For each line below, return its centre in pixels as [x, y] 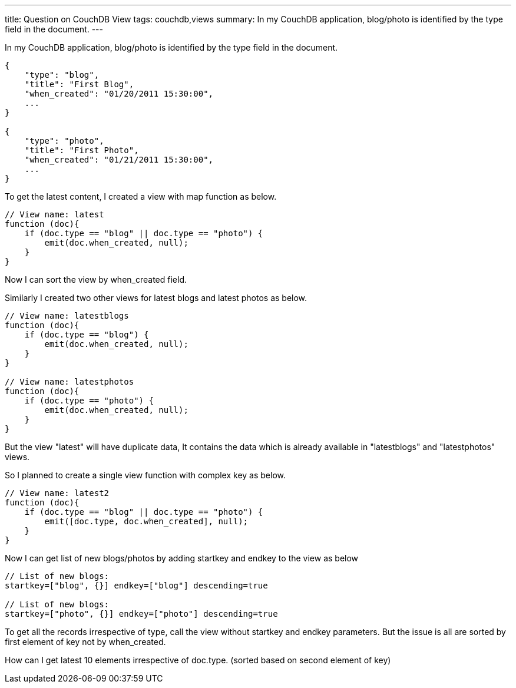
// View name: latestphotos [70, 382]
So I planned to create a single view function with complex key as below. [145, 475]
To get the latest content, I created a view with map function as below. [141, 196]
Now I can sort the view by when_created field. [96, 279]
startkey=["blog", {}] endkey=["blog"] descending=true [136, 586]
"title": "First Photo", [82, 150]
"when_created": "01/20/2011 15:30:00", [119, 94]
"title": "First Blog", [79, 84]
